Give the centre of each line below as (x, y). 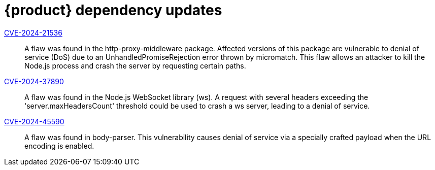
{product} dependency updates (113, 10)
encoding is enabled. (59, 146)
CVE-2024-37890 (34, 81)
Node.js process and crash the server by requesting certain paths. (135, 65)
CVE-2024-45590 (34, 121)
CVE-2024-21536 (33, 32)
